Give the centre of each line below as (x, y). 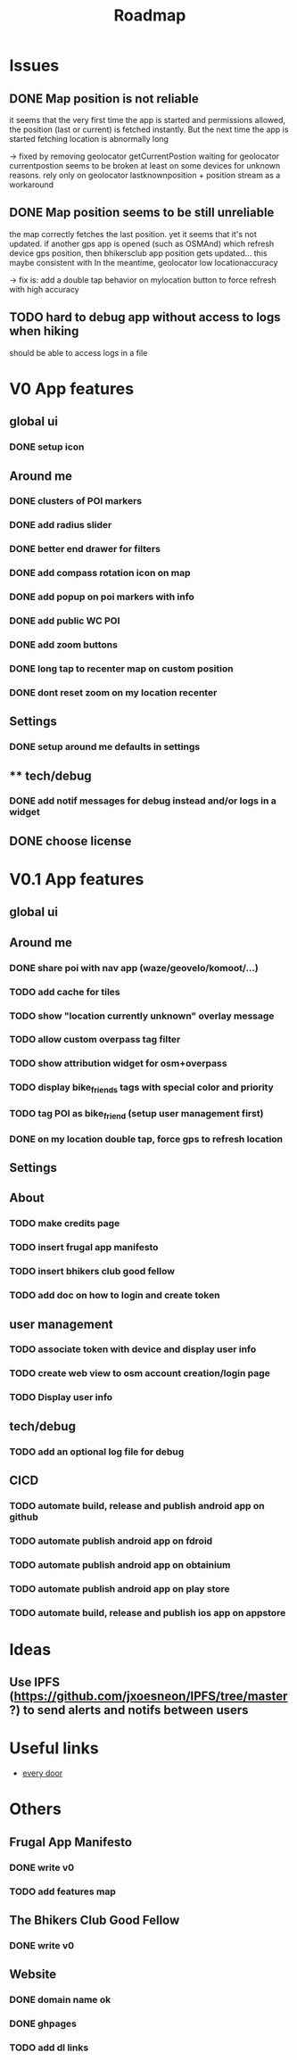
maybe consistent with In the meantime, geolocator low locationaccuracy (144, 262)
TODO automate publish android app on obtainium (120, 1564)
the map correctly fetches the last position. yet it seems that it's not (133, 234)
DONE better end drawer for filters (85, 549)
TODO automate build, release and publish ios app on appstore (148, 1612)
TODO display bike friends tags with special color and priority (141, 1088)
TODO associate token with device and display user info (133, 1349)
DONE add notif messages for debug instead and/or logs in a (143, 801)
